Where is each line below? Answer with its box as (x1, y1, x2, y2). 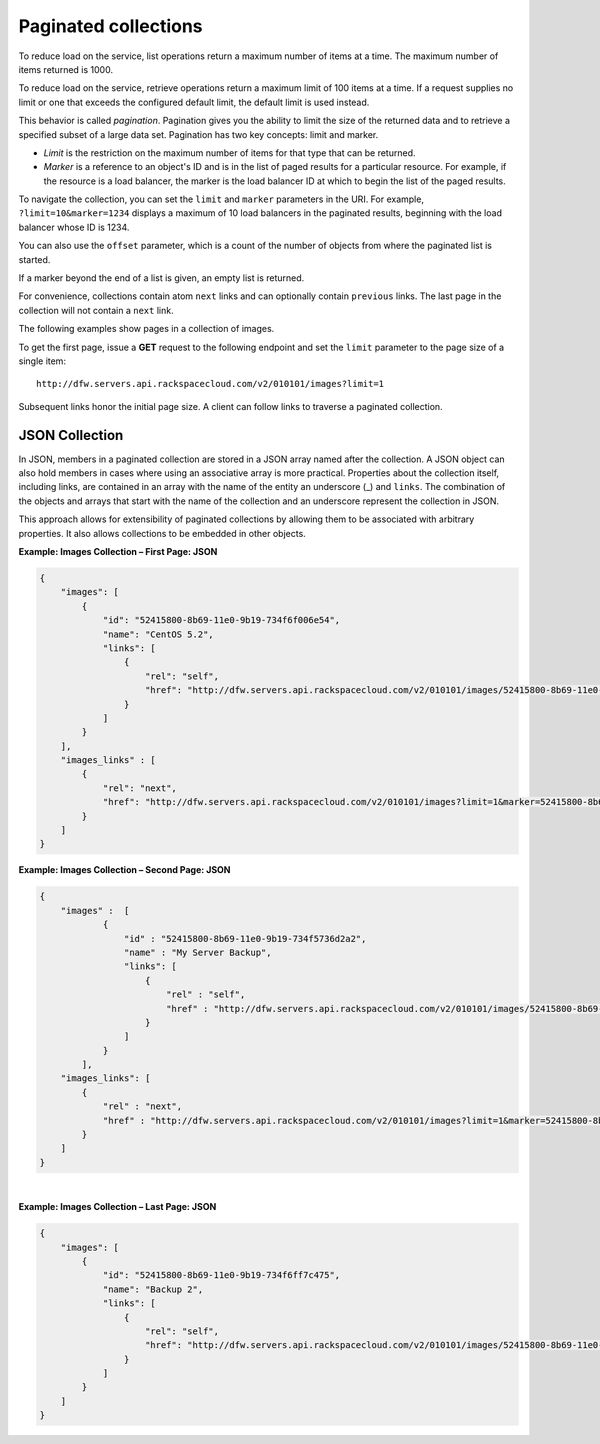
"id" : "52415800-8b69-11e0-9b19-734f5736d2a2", (123, 933, 367, 944)
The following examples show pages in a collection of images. (18, 323, 275, 335)
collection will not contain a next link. (18, 304, 174, 316)
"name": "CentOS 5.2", (102, 628, 214, 640)
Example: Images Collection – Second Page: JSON (18, 864, 231, 876)
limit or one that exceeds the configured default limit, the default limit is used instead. (18, 96, 370, 108)
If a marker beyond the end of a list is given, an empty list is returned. (18, 272, 305, 284)
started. (18, 253, 51, 265)
